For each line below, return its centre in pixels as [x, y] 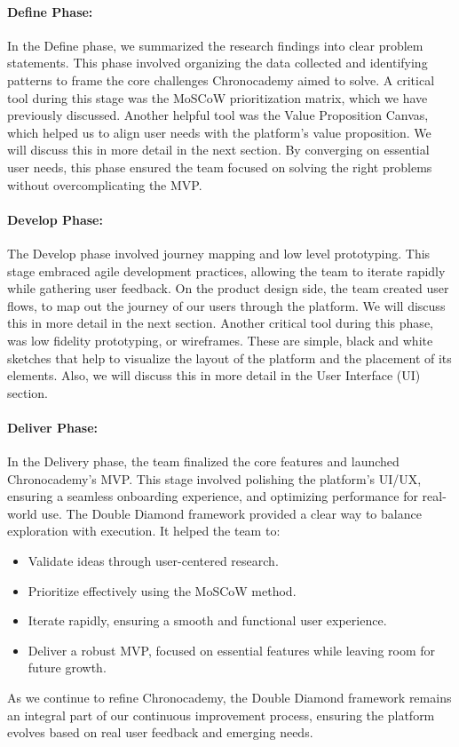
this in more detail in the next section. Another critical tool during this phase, [220, 323]
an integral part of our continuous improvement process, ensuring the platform [221, 715]
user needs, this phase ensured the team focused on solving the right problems [220, 167]
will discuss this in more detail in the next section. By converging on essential [218, 150]
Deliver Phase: [53, 427]
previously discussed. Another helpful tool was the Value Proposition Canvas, [218, 115]
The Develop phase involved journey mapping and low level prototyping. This [219, 253]
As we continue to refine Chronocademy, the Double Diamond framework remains [229, 698]
